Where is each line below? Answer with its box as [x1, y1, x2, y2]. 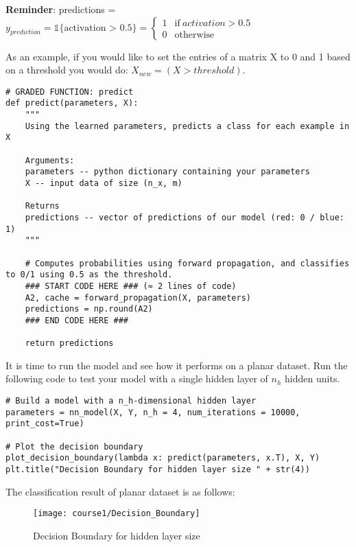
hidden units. [285, 371, 340, 386]
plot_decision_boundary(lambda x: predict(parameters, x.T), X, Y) [5, 453, 320, 463]
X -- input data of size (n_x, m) [25, 178, 182, 189]
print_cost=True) [5, 419, 84, 429]
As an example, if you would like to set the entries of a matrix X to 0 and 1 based [5, 49, 351, 63]
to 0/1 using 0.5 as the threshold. [5, 270, 173, 280]
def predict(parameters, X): [5, 98, 139, 108]
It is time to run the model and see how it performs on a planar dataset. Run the [5, 358, 348, 372]
